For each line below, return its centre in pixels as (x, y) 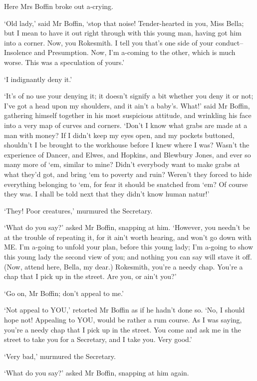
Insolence (18, 52)
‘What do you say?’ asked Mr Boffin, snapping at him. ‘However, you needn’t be (127, 227)
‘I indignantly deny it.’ (38, 79)
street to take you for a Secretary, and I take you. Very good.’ (98, 339)
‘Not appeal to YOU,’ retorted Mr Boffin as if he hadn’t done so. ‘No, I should (125, 310)
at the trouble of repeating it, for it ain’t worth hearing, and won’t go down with (128, 237)
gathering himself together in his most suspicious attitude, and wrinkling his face (128, 115)
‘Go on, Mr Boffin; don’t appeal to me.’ (64, 293)
